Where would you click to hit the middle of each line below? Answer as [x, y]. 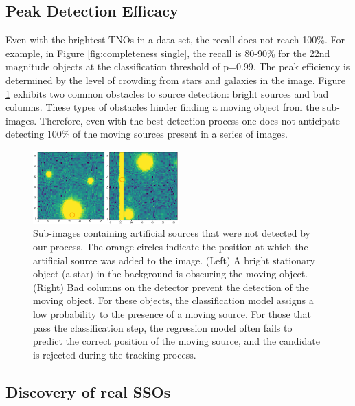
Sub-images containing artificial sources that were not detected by [172, 233]
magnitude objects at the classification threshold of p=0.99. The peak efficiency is [178, 66]
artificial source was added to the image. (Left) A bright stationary [174, 260]
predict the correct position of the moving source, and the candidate [176, 341]
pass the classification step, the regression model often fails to [163, 327]
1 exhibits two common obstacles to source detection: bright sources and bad [167, 93]
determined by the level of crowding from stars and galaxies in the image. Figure [175, 79]
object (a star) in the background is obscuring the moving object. [171, 274]
